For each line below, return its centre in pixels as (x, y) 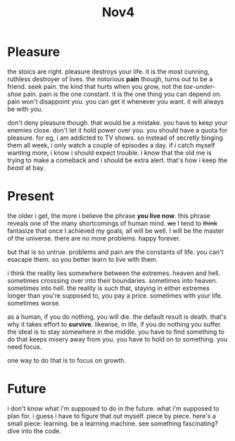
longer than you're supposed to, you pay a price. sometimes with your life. (115, 295)
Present (31, 197)
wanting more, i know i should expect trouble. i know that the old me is (110, 152)
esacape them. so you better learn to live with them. (83, 259)
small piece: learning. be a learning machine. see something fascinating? (113, 423)
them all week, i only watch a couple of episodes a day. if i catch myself (112, 145)
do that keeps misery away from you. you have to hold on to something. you (118, 339)
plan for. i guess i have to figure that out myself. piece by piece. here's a (112, 416)
